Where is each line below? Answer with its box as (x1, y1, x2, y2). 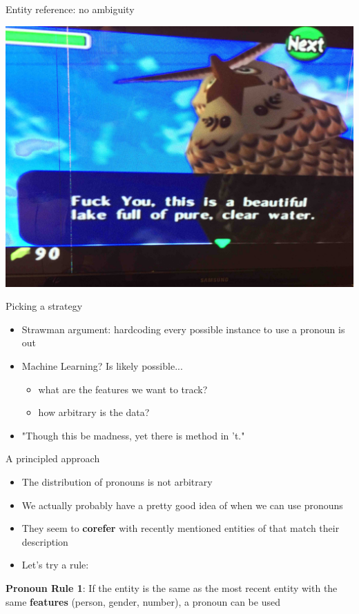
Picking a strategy (6, 299, 83, 313)
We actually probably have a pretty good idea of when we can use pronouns (21, 497, 343, 512)
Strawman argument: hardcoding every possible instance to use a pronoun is (21, 321, 345, 336)
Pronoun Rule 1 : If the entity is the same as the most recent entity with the (6, 580, 338, 595)
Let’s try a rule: (21, 557, 89, 572)
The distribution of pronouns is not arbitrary (21, 474, 213, 488)
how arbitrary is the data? (38, 405, 150, 419)
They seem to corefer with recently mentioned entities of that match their (21, 521, 340, 535)
